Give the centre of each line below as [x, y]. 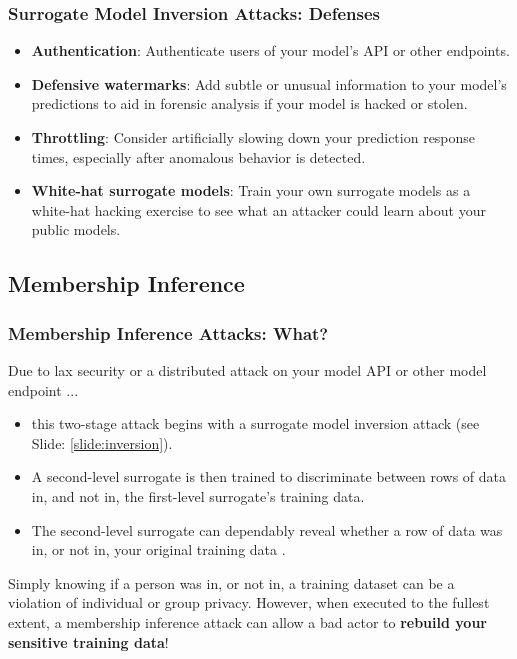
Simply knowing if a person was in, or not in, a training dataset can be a [231, 582]
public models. [76, 229]
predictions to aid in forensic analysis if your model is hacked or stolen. [249, 103]
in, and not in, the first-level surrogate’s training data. [198, 495]
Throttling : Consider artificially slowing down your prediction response [253, 137]
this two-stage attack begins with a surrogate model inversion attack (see [255, 423]
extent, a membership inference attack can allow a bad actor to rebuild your [247, 621]
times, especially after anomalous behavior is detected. [198, 156]
